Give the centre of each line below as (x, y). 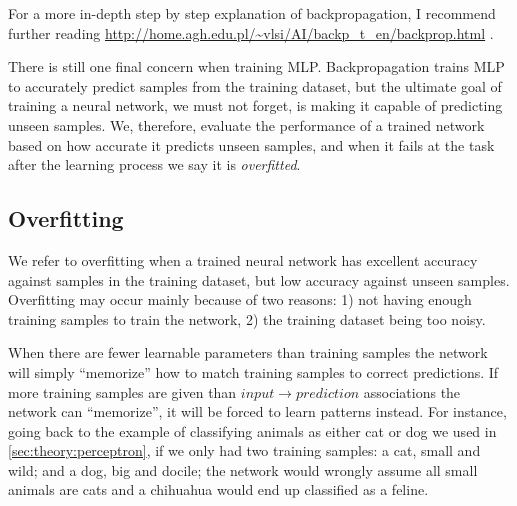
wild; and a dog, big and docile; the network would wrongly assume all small (243, 469)
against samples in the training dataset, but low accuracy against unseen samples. (259, 279)
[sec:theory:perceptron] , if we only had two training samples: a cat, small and (244, 450)
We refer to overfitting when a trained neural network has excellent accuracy (243, 259)
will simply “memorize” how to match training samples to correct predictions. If (253, 371)
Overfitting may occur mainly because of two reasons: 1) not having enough (240, 299)
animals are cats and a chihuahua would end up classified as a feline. (218, 489)
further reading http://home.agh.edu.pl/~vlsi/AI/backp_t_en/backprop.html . (251, 32)
